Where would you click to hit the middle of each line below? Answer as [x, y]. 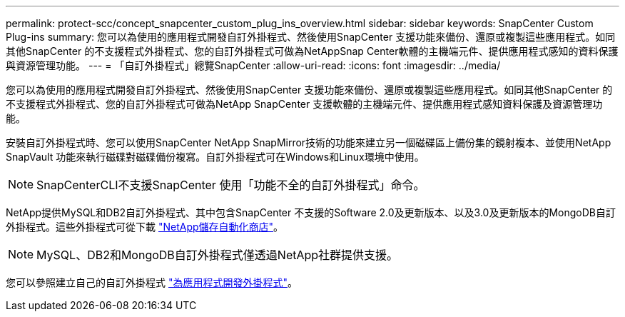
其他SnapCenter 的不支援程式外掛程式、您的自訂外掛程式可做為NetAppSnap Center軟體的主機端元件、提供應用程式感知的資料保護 [312, 51]
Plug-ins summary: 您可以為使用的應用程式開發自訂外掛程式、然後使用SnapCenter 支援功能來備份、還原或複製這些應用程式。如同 [311, 37]
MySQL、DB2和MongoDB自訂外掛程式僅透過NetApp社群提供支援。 [218, 255]
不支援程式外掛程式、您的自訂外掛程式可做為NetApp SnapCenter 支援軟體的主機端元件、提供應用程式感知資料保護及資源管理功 [304, 104]
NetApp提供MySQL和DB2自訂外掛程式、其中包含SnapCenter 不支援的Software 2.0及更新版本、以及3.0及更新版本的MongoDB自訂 [311, 212]
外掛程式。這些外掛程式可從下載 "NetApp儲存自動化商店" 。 [145, 227]
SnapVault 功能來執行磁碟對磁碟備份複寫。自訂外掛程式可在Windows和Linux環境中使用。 [215, 157]
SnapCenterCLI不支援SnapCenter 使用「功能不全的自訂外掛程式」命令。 [231, 185]
